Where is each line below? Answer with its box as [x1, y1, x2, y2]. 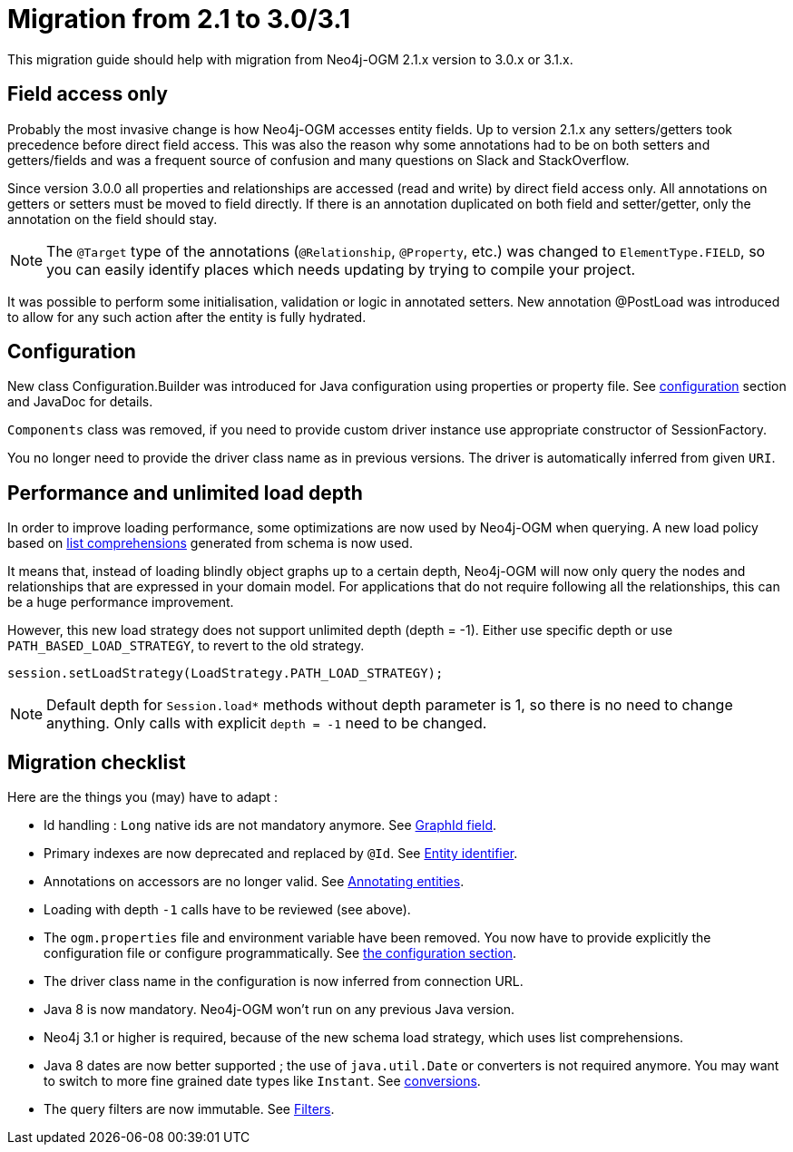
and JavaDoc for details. [7, 394, 153, 410]
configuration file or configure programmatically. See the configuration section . [44, 945, 517, 962]
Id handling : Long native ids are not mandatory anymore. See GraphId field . [44, 817, 497, 834]
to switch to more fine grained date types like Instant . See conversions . [44, 1073, 481, 1089]
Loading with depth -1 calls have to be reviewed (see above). [44, 902, 411, 918]
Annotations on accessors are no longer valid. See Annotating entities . [44, 874, 465, 890]
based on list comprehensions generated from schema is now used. [7, 535, 413, 552]
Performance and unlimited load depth [7, 481, 363, 504]
